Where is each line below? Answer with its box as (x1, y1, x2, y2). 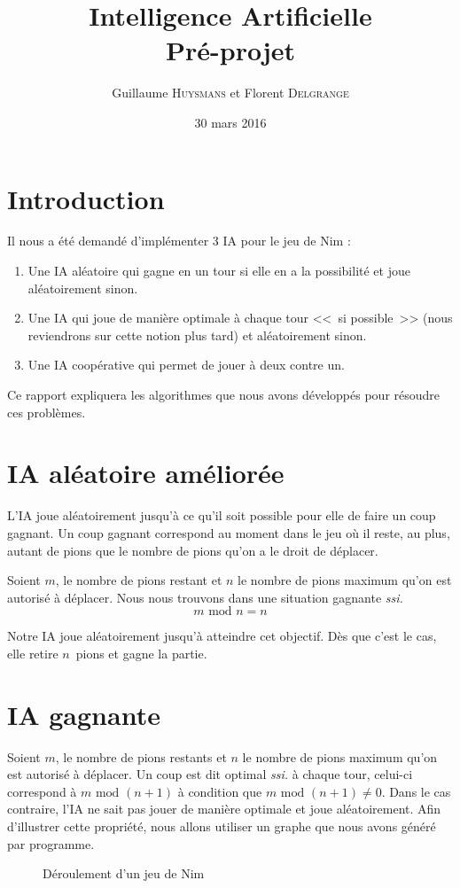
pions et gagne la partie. (75, 643, 207, 662)
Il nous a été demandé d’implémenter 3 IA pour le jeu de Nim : (7, 231, 351, 250)
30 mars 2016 (194, 113, 267, 131)
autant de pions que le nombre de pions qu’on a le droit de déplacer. (7, 541, 378, 559)
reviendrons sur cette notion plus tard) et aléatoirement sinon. (27, 325, 367, 344)
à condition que (177, 782, 262, 800)
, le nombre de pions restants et (55, 747, 227, 766)
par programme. (7, 834, 95, 853)
